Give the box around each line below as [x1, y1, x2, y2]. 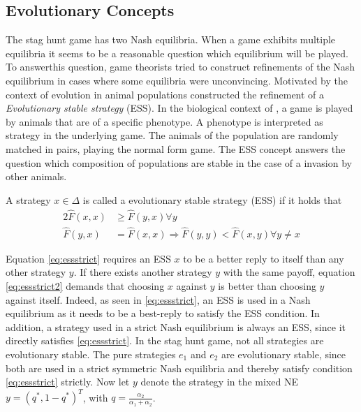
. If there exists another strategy [73, 265, 212, 279]
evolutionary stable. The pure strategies [6, 346, 176, 361]
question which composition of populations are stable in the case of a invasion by [6, 155, 352, 170]
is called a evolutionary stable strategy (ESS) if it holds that [82, 192, 342, 207]
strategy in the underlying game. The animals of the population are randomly [6, 128, 339, 142]
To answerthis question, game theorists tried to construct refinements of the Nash [6, 59, 355, 74]
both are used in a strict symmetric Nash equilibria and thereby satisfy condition [6, 360, 353, 375]
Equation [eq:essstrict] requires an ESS [6, 251, 171, 265]
